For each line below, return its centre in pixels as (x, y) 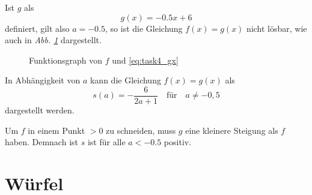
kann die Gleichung (125, 80)
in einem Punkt (57, 130)
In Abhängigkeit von (43, 80)
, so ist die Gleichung (144, 28)
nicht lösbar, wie (277, 28)
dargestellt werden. (40, 110)
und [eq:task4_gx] (145, 60)
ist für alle (106, 142)
